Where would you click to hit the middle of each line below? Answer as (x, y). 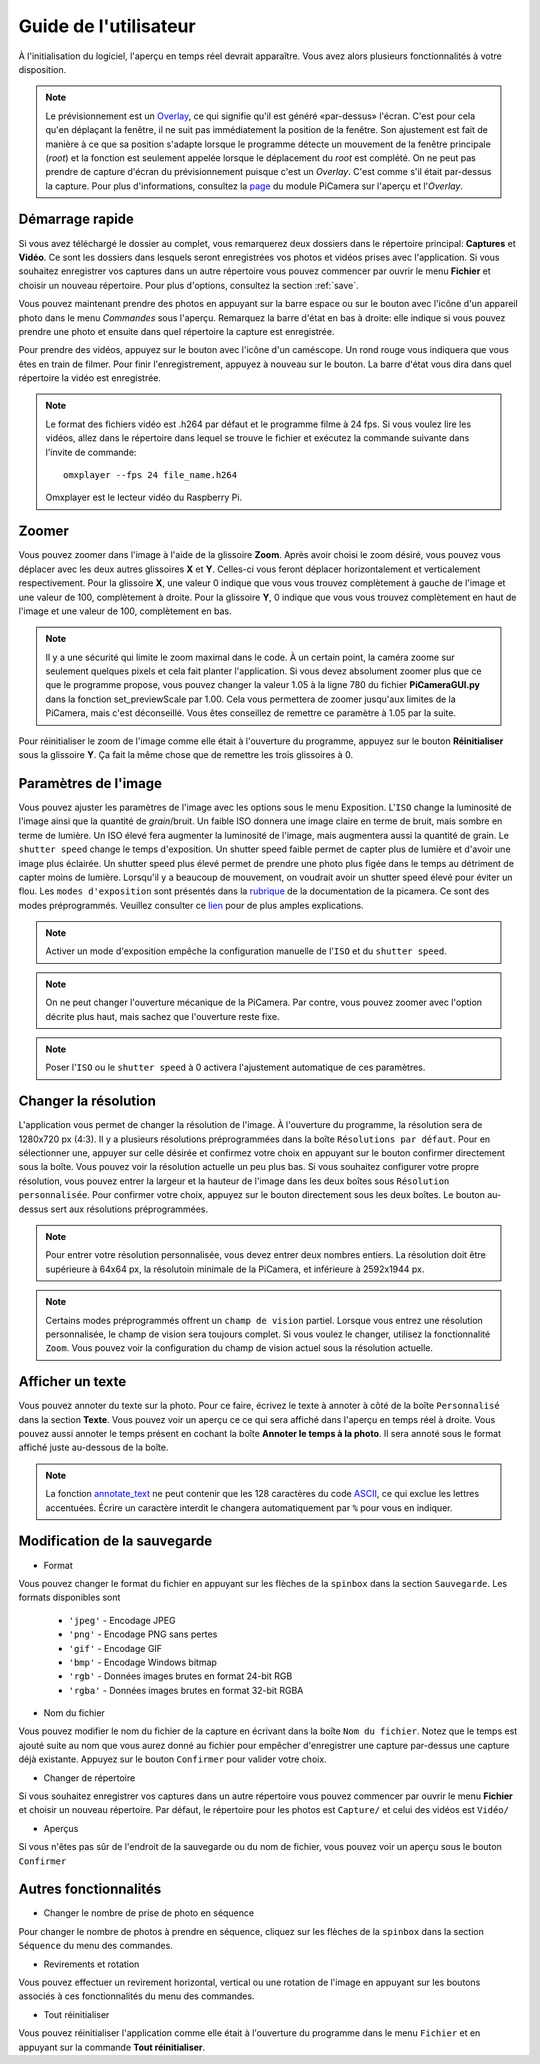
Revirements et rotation (91, 1964)
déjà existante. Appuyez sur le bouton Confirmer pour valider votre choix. (172, 1759)
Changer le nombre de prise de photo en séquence (149, 1913)
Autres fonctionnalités (90, 1889)
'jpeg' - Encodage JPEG (122, 1620)
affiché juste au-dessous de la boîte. (93, 1447)
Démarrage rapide (76, 219)
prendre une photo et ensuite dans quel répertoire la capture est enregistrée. (176, 331)
